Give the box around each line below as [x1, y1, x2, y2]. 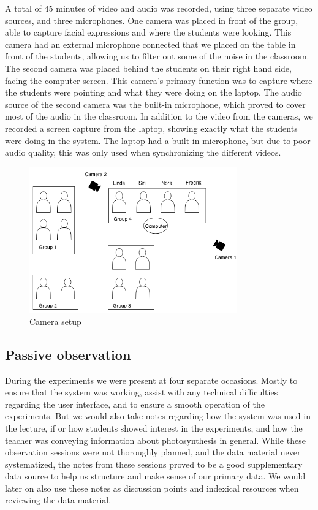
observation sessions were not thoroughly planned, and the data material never [5, 446, 301, 459]
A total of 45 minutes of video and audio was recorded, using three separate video [5, 2, 312, 14]
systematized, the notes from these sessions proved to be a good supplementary [5, 457, 303, 470]
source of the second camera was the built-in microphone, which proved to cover [5, 97, 306, 110]
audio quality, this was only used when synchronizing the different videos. [5, 146, 281, 159]
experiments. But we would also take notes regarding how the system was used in [5, 409, 311, 422]
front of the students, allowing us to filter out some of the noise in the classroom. [5, 50, 309, 63]
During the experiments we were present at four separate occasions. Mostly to [5, 373, 298, 386]
